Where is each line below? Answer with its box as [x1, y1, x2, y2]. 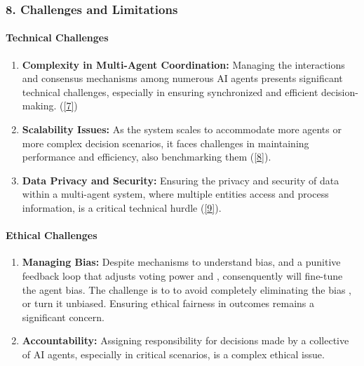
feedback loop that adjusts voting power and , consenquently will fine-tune [22, 268, 343, 283]
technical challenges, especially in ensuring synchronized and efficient [22, 84, 318, 99]
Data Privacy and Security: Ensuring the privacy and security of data [22, 172, 339, 187]
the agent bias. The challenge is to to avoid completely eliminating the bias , [22, 282, 351, 297]
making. [22, 98, 57, 113]
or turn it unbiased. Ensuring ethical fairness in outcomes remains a [22, 296, 315, 311]
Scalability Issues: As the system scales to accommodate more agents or [22, 122, 342, 137]
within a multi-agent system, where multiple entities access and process [22, 187, 329, 201]
